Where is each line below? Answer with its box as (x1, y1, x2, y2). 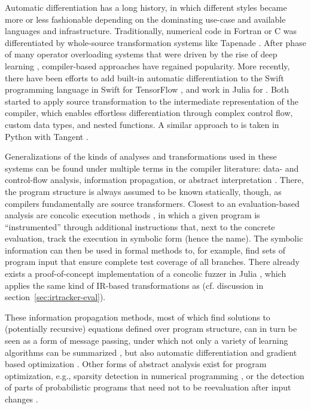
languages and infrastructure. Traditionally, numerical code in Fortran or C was (5, 25, 297, 37)
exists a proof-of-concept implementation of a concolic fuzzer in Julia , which (5, 267, 286, 280)
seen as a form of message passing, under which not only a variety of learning (5, 334, 288, 347)
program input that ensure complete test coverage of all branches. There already (5, 255, 300, 268)
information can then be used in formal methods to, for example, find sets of (5, 243, 286, 256)
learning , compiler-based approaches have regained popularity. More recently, (5, 59, 290, 72)
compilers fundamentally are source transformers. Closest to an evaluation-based (5, 197, 300, 209)
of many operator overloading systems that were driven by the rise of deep (5, 48, 278, 60)
